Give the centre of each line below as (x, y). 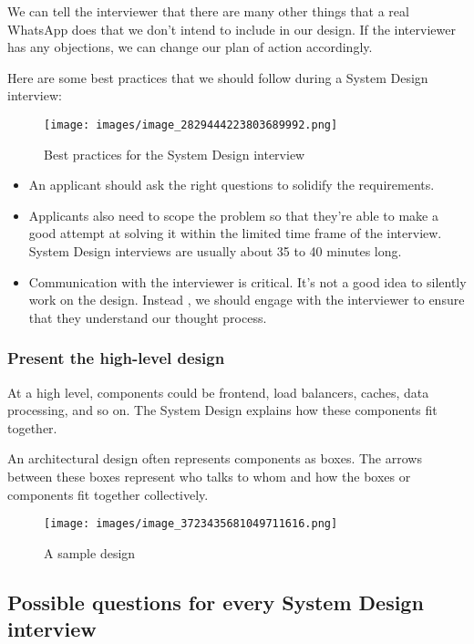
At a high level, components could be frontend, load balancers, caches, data (218, 392)
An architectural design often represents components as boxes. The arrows (215, 458)
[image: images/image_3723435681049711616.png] (191, 524)
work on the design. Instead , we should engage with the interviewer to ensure (247, 300)
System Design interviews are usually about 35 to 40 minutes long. (215, 251)
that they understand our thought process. (148, 317)
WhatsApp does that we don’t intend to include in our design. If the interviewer (232, 29)
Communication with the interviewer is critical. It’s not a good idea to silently (247, 281)
